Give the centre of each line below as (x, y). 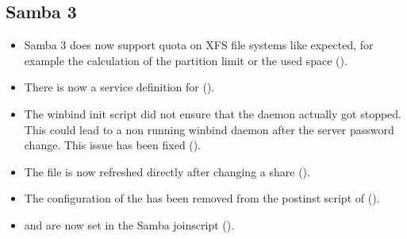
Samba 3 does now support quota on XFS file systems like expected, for (199, 45)
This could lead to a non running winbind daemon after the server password (209, 129)
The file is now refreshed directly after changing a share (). (167, 171)
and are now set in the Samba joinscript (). (129, 224)
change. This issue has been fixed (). (113, 145)
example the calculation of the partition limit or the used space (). (186, 60)
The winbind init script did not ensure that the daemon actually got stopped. (213, 113)
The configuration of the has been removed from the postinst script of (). (202, 198)
